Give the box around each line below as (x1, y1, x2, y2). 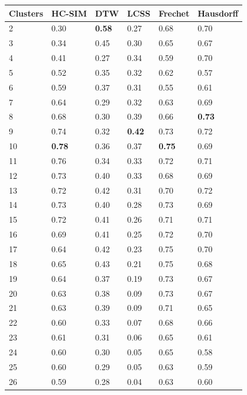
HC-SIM (51, 7, 87, 19)
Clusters (9, 7, 44, 19)
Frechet (158, 7, 190, 19)
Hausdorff (197, 7, 239, 19)
